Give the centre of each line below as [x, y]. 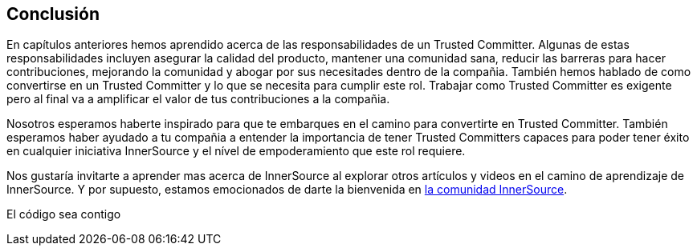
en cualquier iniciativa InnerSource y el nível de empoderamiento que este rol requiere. [236, 151]
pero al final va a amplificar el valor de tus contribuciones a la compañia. [198, 99]
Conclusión [53, 14]
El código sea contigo [64, 214]
